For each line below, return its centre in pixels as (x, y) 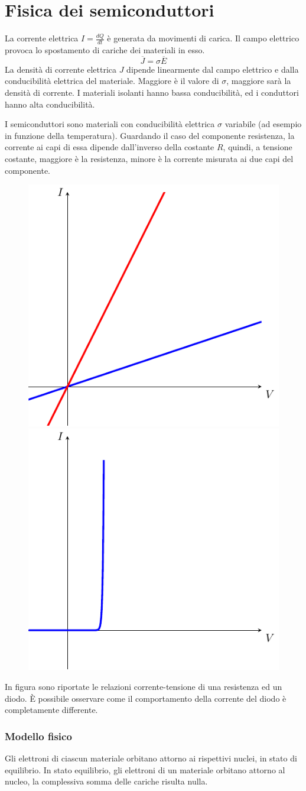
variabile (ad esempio (263, 124)
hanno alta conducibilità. (50, 104)
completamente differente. (51, 710)
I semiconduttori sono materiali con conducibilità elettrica (110, 124)
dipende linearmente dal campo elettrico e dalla (213, 69)
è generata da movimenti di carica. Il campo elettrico (203, 38)
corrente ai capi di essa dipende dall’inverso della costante (110, 147)
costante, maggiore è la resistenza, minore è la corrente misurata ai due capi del (149, 158)
